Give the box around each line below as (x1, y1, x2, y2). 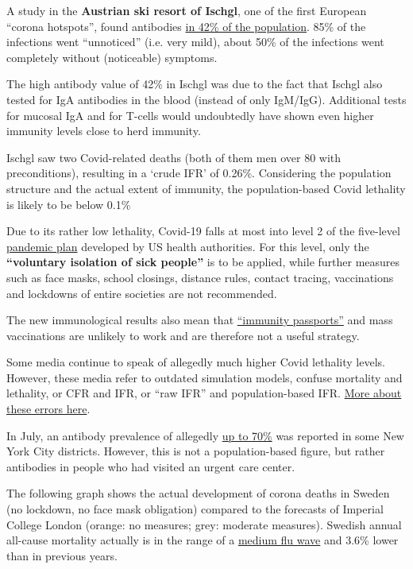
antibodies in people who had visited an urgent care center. (6, 458, 295, 474)
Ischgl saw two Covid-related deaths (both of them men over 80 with (6, 149, 342, 165)
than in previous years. (6, 547, 118, 563)
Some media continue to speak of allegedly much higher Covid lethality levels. (6, 354, 385, 370)
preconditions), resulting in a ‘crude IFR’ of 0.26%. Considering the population (6, 165, 392, 181)
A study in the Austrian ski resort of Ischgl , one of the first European (6, 2, 367, 18)
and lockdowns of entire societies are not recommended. (6, 284, 277, 301)
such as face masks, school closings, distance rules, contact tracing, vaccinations (6, 269, 394, 285)
